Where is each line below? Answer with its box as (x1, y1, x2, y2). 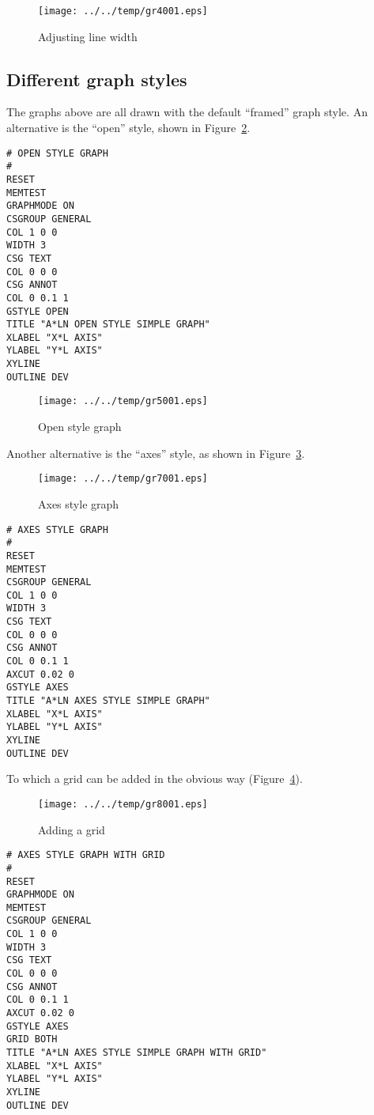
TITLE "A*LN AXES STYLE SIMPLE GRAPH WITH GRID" (6, 1047, 267, 1059)
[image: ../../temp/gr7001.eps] (38, 473, 208, 485)
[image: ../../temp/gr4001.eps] (38, 6, 208, 17)
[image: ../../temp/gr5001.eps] (38, 395, 208, 407)
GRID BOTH (6, 1034, 58, 1045)
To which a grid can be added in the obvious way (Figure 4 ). (6, 770, 303, 787)
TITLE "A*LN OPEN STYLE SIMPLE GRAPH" (6, 319, 210, 331)
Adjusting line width (38, 28, 138, 44)
